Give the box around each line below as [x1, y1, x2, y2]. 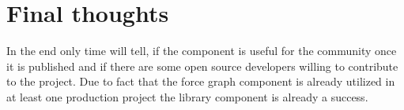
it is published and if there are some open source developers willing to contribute [6, 57, 398, 74]
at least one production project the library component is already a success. [6, 88, 368, 104]
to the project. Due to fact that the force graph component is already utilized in [6, 73, 395, 90]
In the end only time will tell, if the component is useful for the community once [6, 42, 397, 59]
